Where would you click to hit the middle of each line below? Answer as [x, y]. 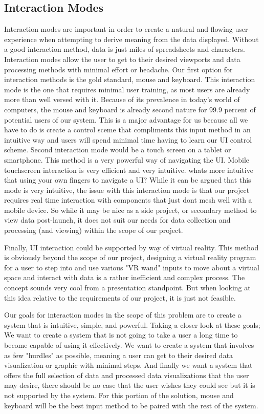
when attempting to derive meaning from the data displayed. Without [149, 39]
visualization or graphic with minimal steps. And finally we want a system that [128, 365]
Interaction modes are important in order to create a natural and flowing [118, 29]
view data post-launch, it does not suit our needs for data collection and [117, 220]
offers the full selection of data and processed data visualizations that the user [127, 375]
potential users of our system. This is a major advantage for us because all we [126, 119]
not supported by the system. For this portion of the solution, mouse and [119, 395]
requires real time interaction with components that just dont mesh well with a [128, 200]
